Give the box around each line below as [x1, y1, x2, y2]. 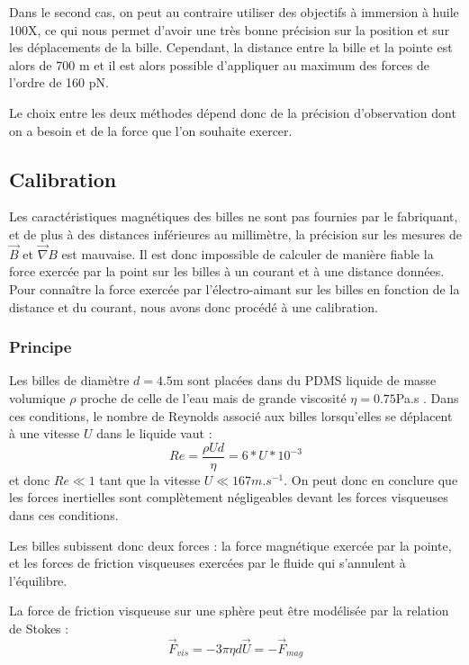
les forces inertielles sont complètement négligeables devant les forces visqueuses [9, 488, 448, 507]
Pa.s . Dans [395, 388, 459, 407]
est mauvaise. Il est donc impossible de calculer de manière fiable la [61, 244, 434, 263]
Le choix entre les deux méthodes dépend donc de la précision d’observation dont [9, 103, 456, 121]
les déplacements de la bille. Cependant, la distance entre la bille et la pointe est [9, 38, 453, 57]
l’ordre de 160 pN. [9, 73, 109, 92]
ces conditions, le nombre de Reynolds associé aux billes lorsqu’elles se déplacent [9, 406, 453, 425]
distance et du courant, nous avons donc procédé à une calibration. [9, 297, 378, 316]
